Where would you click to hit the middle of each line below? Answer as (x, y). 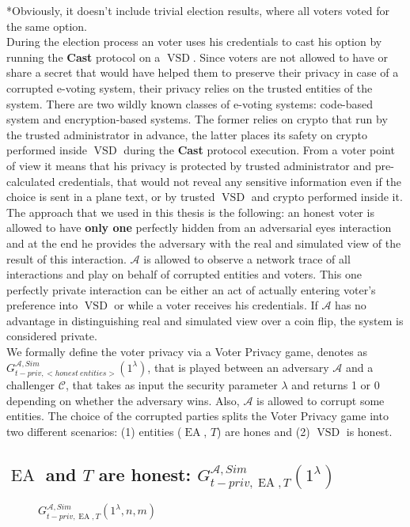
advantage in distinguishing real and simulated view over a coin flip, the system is (205, 320)
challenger (31, 385)
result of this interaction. (66, 258)
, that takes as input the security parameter (171, 385)
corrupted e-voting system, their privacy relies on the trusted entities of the (190, 87)
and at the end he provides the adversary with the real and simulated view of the (204, 243)
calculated (31, 181)
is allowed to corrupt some (321, 400)
